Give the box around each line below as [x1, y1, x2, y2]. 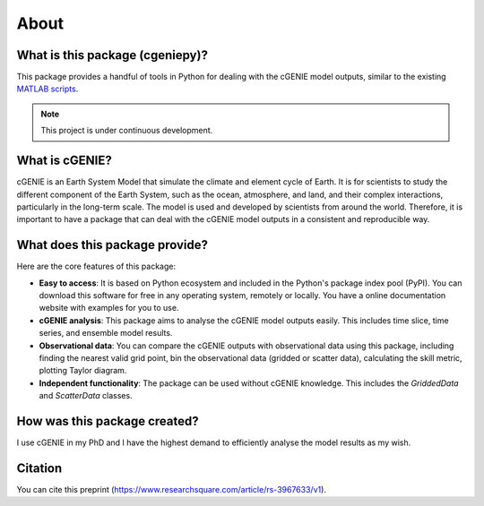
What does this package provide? [16, 237, 208, 253]
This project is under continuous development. [40, 125, 213, 136]
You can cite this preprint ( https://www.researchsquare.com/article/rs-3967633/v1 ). [16, 484, 327, 494]
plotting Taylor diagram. [39, 365, 127, 376]
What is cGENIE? [16, 153, 112, 168]
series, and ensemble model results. [39, 328, 173, 339]
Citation [16, 460, 63, 476]
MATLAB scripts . [16, 83, 79, 94]
